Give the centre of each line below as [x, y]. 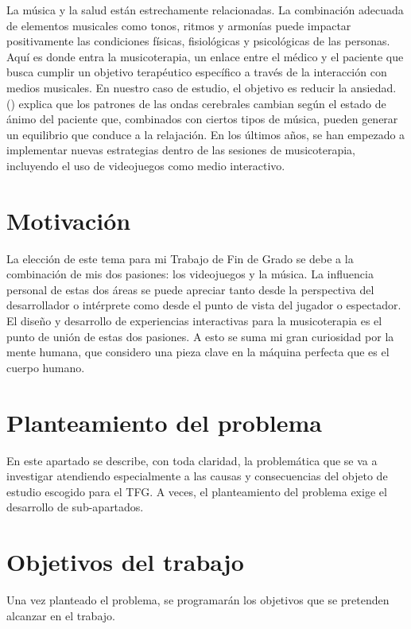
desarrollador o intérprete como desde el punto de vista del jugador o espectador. [204, 305]
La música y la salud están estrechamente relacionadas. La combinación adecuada [205, 10]
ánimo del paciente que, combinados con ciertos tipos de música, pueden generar [202, 119]
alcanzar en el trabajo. [61, 615]
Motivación [69, 220]
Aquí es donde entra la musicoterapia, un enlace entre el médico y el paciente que [205, 56]
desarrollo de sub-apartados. [75, 507]
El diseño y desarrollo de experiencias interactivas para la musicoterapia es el [194, 321]
